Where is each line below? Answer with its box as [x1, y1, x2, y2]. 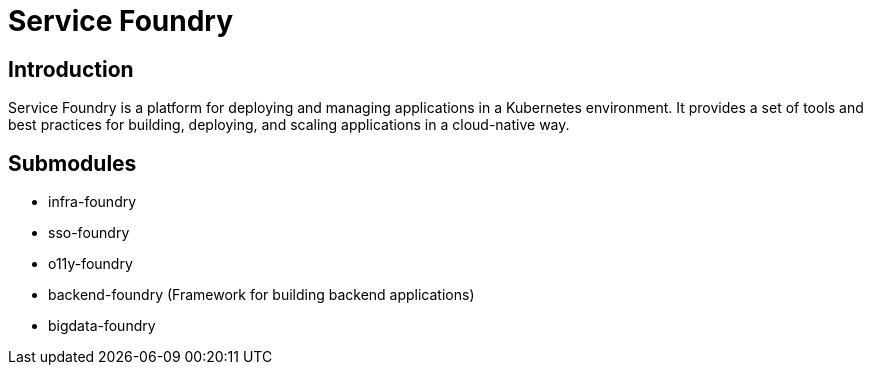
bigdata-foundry [48, 317, 156, 335]
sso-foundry [48, 224, 130, 242]
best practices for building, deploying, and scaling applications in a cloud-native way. [8, 116, 570, 134]
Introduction [8, 56, 134, 82]
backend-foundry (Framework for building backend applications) [48, 286, 475, 304]
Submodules [8, 150, 137, 176]
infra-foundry [48, 193, 137, 211]
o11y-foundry [48, 255, 133, 273]
